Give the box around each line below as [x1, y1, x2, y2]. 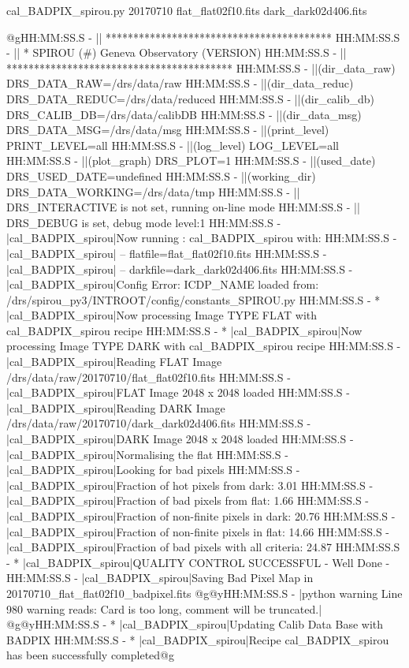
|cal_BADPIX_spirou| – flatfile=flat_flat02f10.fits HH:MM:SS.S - [6, 244, 327, 261]
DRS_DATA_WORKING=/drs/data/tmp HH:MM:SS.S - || [6, 183, 300, 200]
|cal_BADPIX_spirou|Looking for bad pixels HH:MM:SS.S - [6, 461, 300, 478]
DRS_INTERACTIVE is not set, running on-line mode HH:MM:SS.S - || [6, 199, 360, 215]
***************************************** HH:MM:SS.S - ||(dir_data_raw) [6, 59, 396, 76]
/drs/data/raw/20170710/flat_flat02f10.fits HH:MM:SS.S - [6, 368, 291, 385]
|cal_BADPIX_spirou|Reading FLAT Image [6, 353, 222, 370]
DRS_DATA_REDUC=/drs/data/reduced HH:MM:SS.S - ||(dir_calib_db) [6, 90, 374, 106]
